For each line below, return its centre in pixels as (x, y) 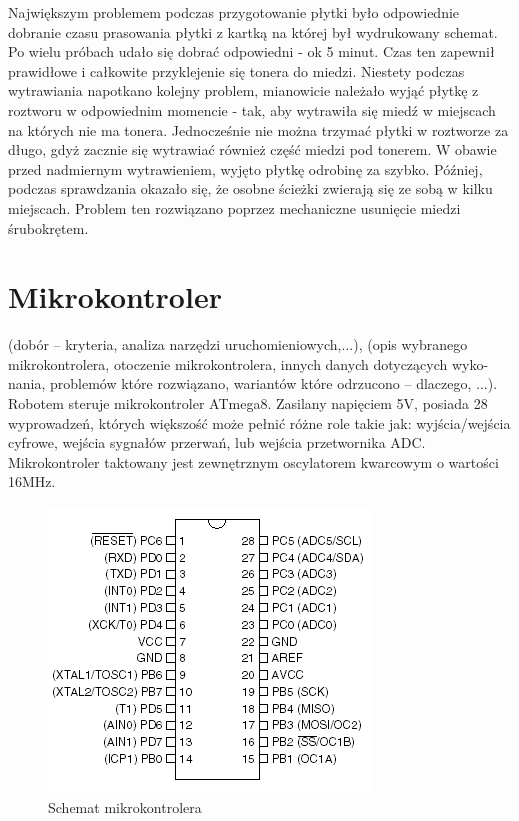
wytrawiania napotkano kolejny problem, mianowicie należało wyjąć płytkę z (243, 90)
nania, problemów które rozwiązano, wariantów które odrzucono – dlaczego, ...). (253, 383)
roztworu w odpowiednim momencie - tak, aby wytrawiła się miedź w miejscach (252, 109)
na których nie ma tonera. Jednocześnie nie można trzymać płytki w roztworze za (258, 129)
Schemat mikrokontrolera (125, 806)
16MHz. (32, 481)
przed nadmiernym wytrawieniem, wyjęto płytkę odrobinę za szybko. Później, (245, 168)
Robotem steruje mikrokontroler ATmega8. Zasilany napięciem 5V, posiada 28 (248, 403)
